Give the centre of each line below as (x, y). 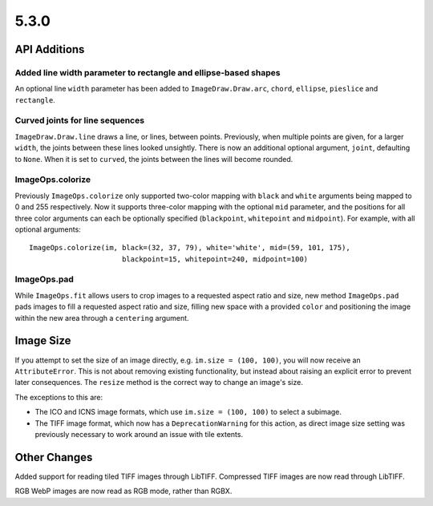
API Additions (50, 49)
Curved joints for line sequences (79, 120)
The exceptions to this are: (59, 397)
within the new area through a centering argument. (102, 318)
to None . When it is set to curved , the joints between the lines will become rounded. (154, 159)
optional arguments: (48, 229)
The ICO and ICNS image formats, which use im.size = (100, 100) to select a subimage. (188, 412)
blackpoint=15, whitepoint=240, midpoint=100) (215, 259)
